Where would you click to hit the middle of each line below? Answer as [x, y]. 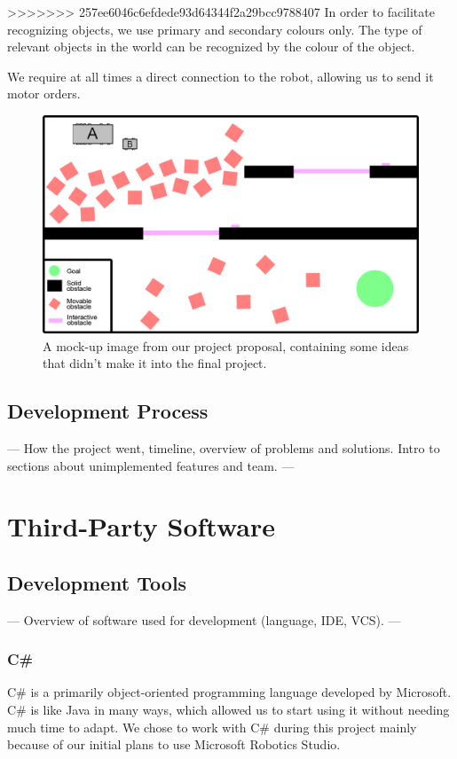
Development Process [108, 411]
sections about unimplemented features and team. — [151, 465]
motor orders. [44, 94]
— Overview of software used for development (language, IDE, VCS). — [204, 619]
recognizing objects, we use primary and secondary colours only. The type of [215, 29]
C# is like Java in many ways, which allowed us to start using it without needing [228, 710]
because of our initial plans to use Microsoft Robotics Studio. [174, 744]
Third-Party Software [141, 526]
